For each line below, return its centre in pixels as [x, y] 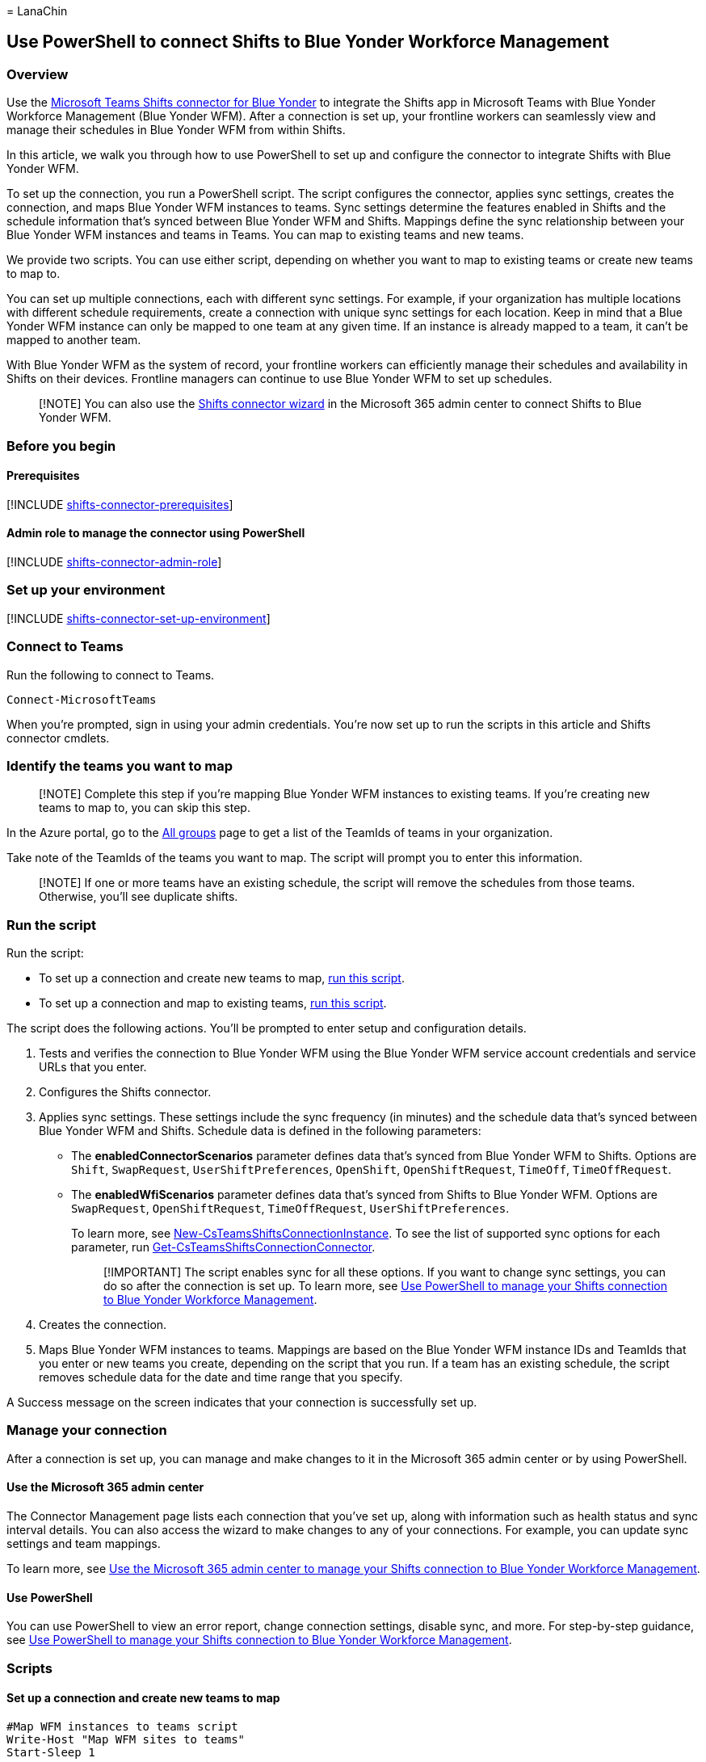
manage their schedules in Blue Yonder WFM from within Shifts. [176, 130]
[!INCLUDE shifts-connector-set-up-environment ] [139, 618]
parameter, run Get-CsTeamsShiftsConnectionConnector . [223, 1247]
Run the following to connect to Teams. [111, 675]
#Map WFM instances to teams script [122, 1726]
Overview [38, 74]
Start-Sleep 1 [51, 1752]
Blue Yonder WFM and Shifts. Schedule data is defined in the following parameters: [260, 1131]
